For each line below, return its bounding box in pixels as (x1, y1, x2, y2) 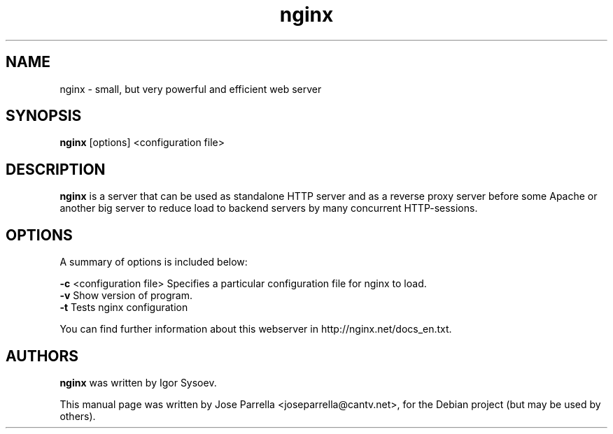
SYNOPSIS (6, 107, 82, 125)
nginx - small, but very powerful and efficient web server (59, 82, 322, 95)
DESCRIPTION (6, 160, 106, 178)
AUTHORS (6, 347, 79, 365)
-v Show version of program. (59, 289, 193, 302)
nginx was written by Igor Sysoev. (59, 376, 217, 389)
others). (59, 410, 96, 422)
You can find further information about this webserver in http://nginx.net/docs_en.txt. (59, 323, 452, 335)
